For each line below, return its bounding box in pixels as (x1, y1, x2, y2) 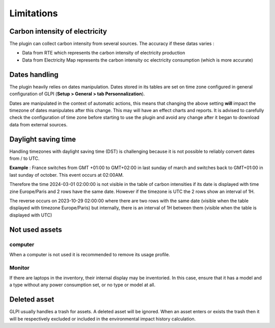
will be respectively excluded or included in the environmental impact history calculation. (9, 316, 196, 322)
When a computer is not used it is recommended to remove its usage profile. (9, 251, 170, 257)
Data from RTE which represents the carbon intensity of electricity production (22, 50, 185, 56)
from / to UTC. (9, 155, 40, 161)
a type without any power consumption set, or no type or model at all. (9, 282, 155, 288)
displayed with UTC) (9, 212, 52, 218)
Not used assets (9, 225, 62, 234)
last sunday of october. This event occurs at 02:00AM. (9, 172, 124, 178)
